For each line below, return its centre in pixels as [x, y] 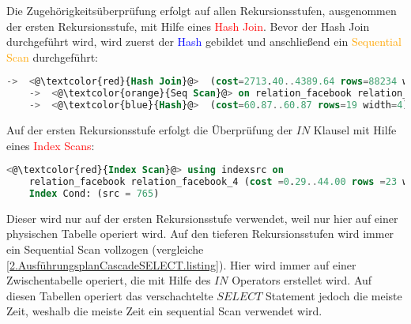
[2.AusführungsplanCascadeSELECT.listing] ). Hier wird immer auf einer [181, 264]
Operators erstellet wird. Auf [302, 280]
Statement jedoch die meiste [334, 295]
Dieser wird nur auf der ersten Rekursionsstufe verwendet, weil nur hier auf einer [202, 218]
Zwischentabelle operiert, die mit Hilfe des [109, 280]
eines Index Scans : [51, 145]
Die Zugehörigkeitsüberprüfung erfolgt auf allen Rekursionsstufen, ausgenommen [202, 10]
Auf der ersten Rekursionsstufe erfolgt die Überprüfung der [150, 130]
